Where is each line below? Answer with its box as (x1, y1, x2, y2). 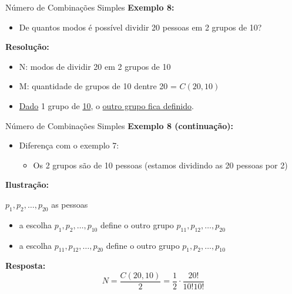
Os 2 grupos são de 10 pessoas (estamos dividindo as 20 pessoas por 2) (33, 158, 288, 171)
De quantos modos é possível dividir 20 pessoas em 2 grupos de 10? (19, 21, 262, 33)
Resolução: (5, 40, 49, 53)
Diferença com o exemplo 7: (19, 139, 119, 151)
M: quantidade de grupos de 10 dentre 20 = (19, 80, 177, 92)
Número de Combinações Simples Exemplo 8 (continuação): (5, 119, 234, 131)
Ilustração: (5, 178, 49, 191)
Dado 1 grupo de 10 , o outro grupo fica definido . (19, 99, 194, 111)
